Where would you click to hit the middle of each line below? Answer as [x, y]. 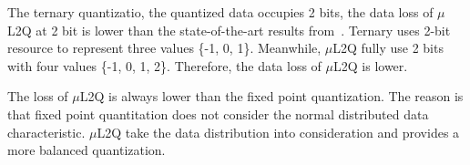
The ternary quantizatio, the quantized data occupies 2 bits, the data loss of [220, 12]
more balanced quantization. [87, 150]
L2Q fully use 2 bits [388, 48]
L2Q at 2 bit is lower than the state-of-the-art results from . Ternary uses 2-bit [229, 30]
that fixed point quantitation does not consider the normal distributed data [218, 113]
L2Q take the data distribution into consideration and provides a [278, 132]
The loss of [38, 96]
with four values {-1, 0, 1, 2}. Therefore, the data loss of [164, 65]
